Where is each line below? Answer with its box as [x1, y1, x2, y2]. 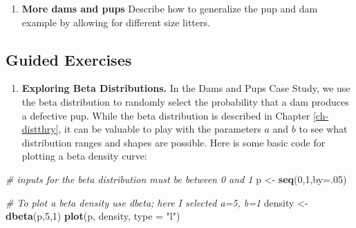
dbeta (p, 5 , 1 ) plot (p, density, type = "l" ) [6, 209, 180, 223]
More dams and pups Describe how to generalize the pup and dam [21, 1, 318, 15]
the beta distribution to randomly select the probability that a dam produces [21, 94, 349, 108]
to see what [299, 122, 348, 136]
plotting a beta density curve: [21, 149, 147, 163]
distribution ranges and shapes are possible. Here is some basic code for [21, 135, 326, 149]
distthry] [21, 122, 59, 136]
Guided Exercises [6, 48, 132, 70]
